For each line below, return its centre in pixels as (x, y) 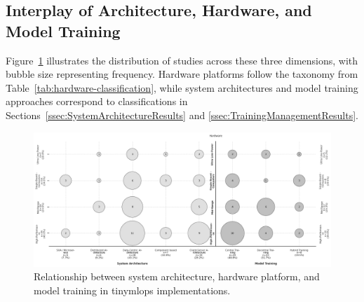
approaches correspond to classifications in (97, 101)
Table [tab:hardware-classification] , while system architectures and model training (182, 87)
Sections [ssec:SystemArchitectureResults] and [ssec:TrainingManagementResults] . (182, 115)
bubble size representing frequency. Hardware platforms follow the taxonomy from (182, 74)
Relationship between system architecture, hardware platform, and (177, 276)
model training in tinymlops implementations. (132, 290)
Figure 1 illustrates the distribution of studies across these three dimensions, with (182, 60)
